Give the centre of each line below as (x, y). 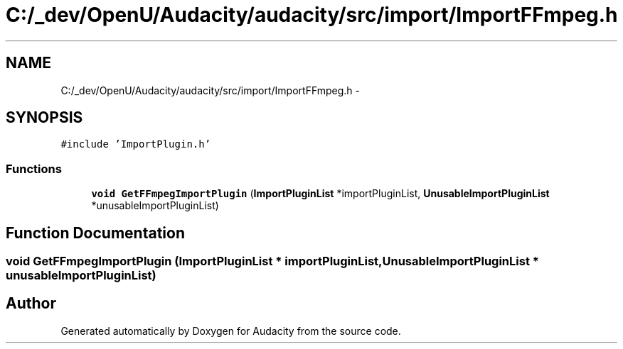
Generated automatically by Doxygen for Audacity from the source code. (231, 331)
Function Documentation (95, 233)
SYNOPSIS (44, 118)
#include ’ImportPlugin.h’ (136, 144)
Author (31, 304)
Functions (34, 168)
